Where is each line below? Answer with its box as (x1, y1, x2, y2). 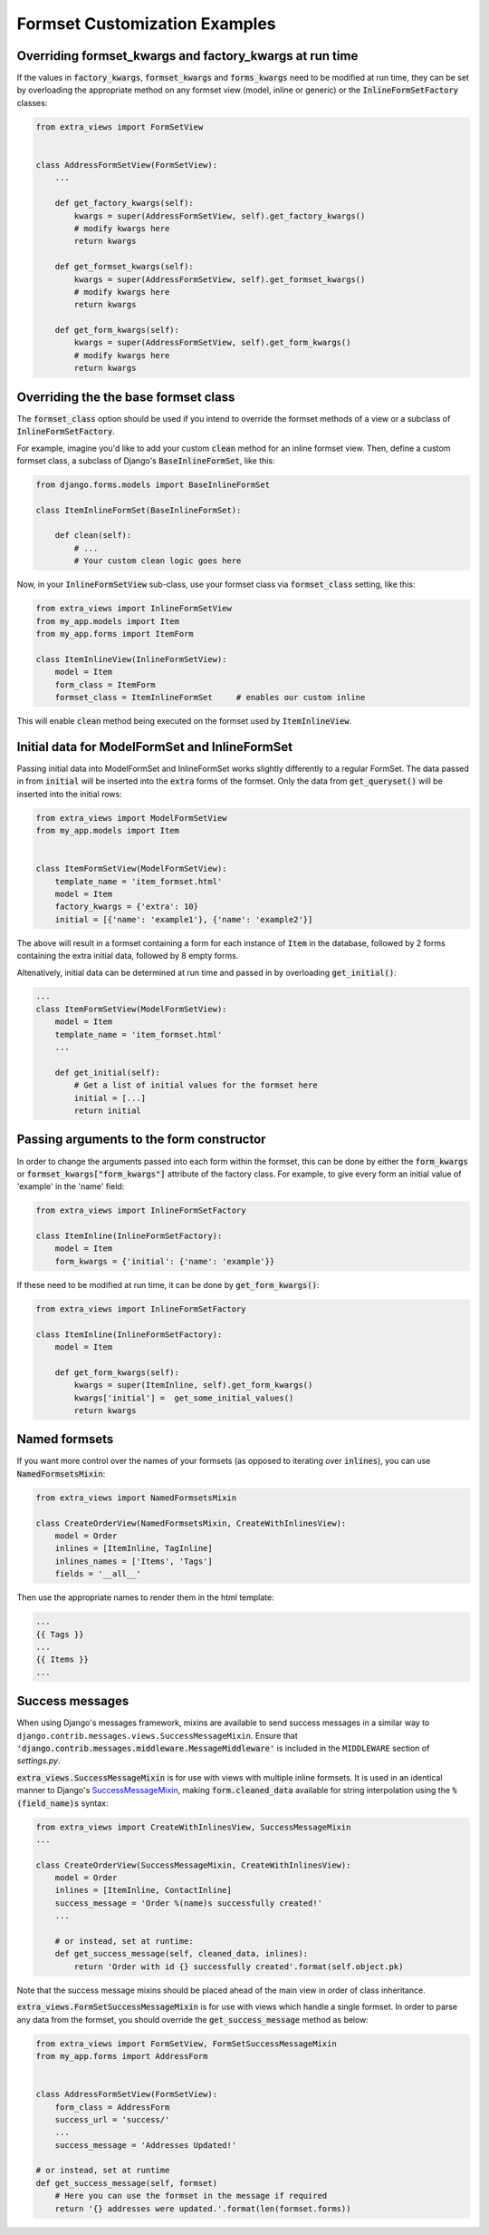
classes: (16, 97, 48, 108)
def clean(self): (54, 531, 132, 541)
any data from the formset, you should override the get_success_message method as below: (16, 2014, 369, 2025)
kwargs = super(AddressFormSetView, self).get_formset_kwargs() (73, 274, 366, 285)
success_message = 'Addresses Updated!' (54, 2140, 237, 2150)
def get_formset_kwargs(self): (54, 261, 194, 272)
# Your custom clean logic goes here (73, 556, 242, 566)
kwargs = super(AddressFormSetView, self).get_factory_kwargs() (73, 210, 366, 221)
